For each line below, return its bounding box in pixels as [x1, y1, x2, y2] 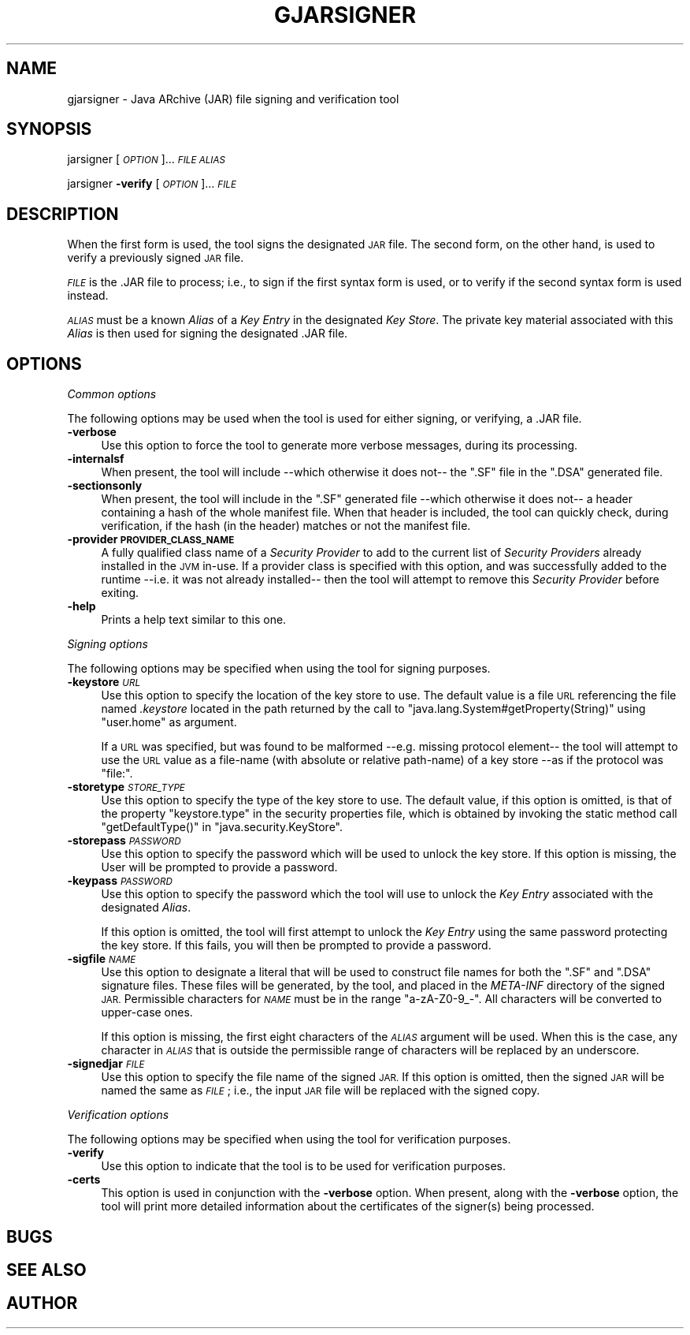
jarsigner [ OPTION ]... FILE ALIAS [67, 152, 225, 166]
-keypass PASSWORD [67, 874, 172, 888]
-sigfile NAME [67, 952, 136, 966]
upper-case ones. [101, 1005, 193, 1020]
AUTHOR [6, 1293, 78, 1314]
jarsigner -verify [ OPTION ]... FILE [67, 177, 236, 191]
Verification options [67, 1108, 169, 1122]
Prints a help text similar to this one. [101, 613, 287, 627]
